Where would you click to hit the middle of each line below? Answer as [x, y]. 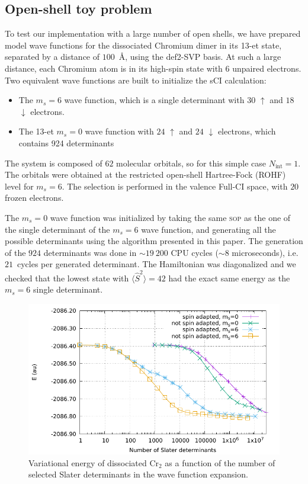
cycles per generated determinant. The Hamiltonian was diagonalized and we [156, 264]
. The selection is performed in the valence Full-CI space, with [175, 186]
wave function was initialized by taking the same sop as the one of [170, 217]
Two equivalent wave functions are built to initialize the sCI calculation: [136, 80]
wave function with [119, 131]
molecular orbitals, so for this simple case [191, 163]
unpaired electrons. [267, 68]
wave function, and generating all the [208, 229]
